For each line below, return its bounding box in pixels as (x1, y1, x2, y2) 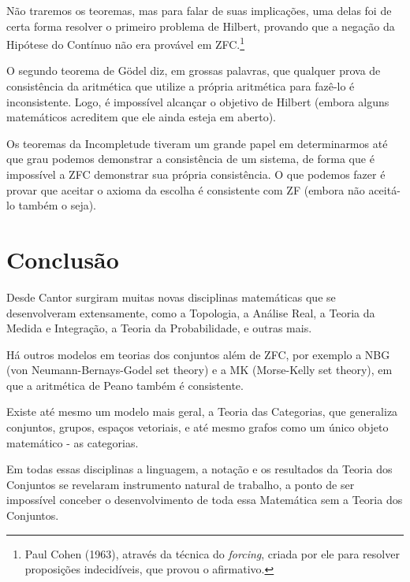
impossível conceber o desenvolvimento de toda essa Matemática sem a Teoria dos (6, 491, 403, 508)
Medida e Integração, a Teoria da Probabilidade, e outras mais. (6, 320, 312, 336)
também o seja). (18, 197, 97, 213)
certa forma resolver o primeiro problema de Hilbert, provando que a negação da (6, 17, 395, 34)
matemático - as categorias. (6, 434, 139, 450)
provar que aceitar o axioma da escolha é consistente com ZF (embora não (6, 181, 365, 198)
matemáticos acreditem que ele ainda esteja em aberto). (6, 109, 277, 125)
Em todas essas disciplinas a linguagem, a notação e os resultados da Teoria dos (6, 461, 393, 477)
